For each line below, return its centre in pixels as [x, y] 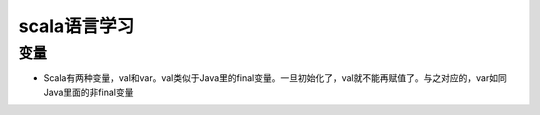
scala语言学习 [76, 26]
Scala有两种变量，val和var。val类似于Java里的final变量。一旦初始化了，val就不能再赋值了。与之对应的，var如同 [275, 78]
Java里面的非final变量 [88, 92]
